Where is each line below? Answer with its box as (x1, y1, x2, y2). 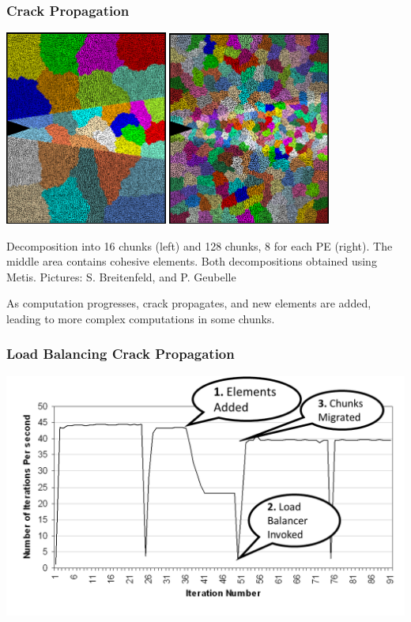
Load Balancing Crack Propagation (6, 344, 235, 364)
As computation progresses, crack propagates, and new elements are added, (6, 295, 371, 311)
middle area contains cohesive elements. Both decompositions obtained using (6, 253, 377, 270)
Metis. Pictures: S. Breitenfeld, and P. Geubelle (6, 268, 236, 285)
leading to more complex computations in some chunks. (6, 310, 275, 326)
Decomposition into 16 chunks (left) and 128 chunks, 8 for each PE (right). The (6, 237, 393, 254)
